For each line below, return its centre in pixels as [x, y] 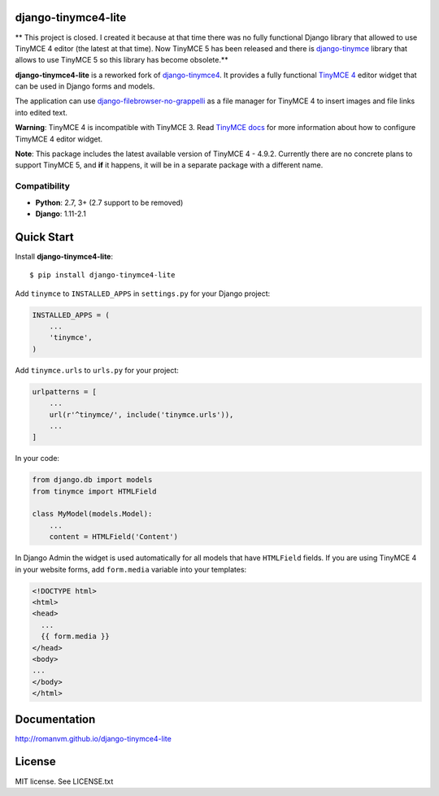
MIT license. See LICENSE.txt [64, 781]
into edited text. [41, 112]
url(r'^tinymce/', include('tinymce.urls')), [141, 414]
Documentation [55, 719]
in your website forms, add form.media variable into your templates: [131, 569]
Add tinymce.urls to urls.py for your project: [97, 370]
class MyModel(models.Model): [92, 514]
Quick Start [44, 237]
